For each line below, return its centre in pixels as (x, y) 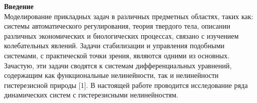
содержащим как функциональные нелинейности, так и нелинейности (111, 75)
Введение (19, 6)
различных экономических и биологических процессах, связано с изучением (121, 35)
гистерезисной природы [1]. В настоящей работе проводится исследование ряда (126, 85)
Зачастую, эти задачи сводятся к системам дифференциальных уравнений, (118, 65)
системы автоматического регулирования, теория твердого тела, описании (117, 26)
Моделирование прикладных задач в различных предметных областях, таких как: (129, 16)
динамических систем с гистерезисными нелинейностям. (91, 95)
